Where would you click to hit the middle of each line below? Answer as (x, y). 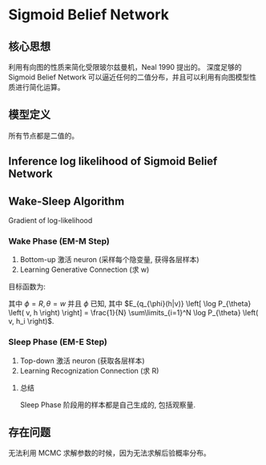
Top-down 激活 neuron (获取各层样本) (83, 360)
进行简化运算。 (40, 87)
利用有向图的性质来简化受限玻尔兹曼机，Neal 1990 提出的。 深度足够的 (125, 67)
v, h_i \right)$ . (31, 321)
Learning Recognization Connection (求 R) (89, 370)
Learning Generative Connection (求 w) (85, 269)
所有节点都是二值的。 (43, 135)
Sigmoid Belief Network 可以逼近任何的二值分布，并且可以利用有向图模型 (129, 77)
